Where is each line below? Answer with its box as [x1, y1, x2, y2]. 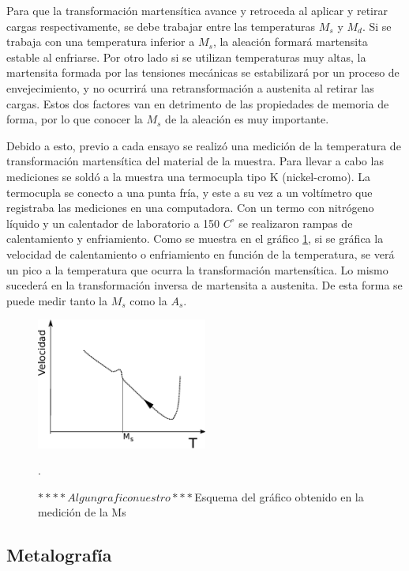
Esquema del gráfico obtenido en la [194, 488, 364, 505]
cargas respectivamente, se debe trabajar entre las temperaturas [6, 17, 316, 34]
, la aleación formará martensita [212, 33, 368, 50]
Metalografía [6, 543, 112, 567]
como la [129, 292, 167, 308]
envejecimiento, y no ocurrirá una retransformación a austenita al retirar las [6, 79, 374, 96]
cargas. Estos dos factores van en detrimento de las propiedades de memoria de [6, 95, 389, 112]
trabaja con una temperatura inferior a [6, 33, 195, 50]
